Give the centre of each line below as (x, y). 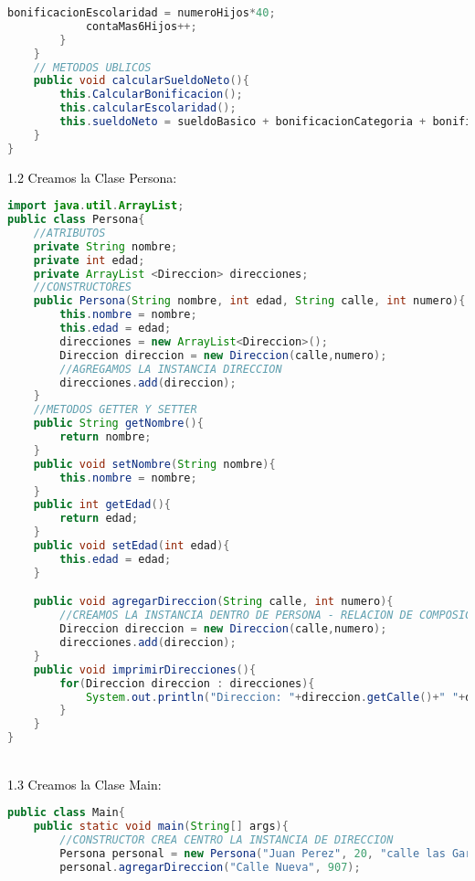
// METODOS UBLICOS (92, 67)
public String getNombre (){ (118, 424)
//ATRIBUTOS (69, 233)
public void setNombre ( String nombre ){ (154, 464)
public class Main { (66, 813)
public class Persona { (76, 220)
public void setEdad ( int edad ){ (132, 546)
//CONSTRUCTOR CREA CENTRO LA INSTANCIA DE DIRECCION (227, 839)
